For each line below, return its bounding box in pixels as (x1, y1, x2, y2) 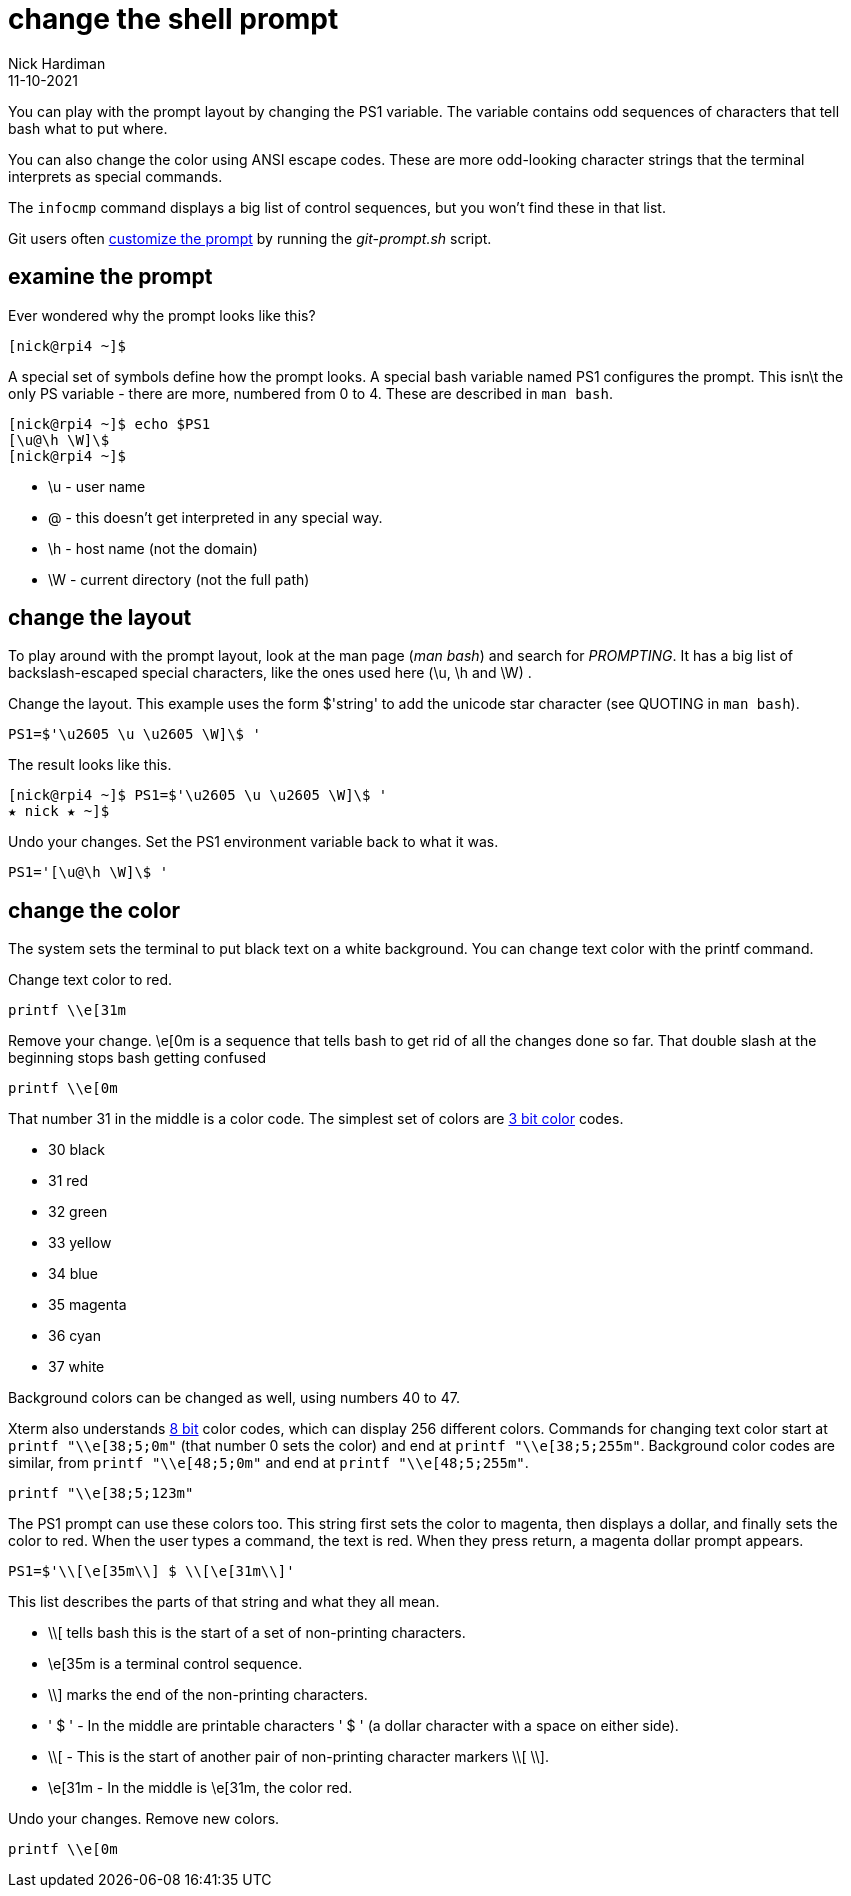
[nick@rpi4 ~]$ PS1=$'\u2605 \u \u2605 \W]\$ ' (8, 787, 388, 804)
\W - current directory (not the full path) (48, 570, 310, 588)
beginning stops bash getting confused (8, 1049, 267, 1067)
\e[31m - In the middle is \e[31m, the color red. (48, 1779, 353, 1797)
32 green (48, 1203, 108, 1221)
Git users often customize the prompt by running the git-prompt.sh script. (8, 229, 492, 247)
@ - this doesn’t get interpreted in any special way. (48, 508, 383, 526)
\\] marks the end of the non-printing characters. (48, 1686, 368, 1704)
